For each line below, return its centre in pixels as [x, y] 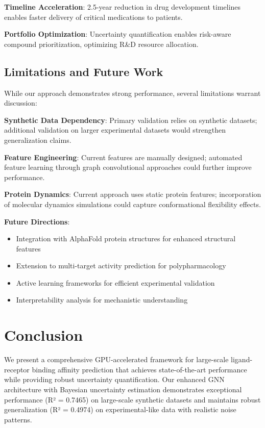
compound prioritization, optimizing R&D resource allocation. [101, 44]
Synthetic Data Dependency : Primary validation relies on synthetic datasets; [131, 120]
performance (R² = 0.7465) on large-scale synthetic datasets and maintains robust [132, 399]
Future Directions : [37, 221]
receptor [17, 369]
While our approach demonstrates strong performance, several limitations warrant [132, 93]
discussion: [21, 103]
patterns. [18, 419]
